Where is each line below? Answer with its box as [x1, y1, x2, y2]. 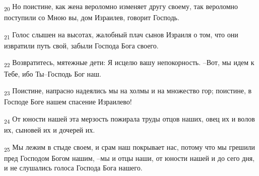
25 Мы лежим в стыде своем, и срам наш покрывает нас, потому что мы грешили [4, 141, 255, 153]
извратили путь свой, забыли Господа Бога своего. [4, 40, 159, 50]
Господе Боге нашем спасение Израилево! [4, 96, 132, 107]
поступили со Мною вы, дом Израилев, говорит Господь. [4, 12, 179, 23]
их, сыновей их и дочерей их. [4, 125, 95, 135]
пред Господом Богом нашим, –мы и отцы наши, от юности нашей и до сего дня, [4, 152, 255, 163]
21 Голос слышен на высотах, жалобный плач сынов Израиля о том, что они [4, 29, 238, 41]
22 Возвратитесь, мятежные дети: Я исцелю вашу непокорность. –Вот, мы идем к [4, 57, 254, 69]
